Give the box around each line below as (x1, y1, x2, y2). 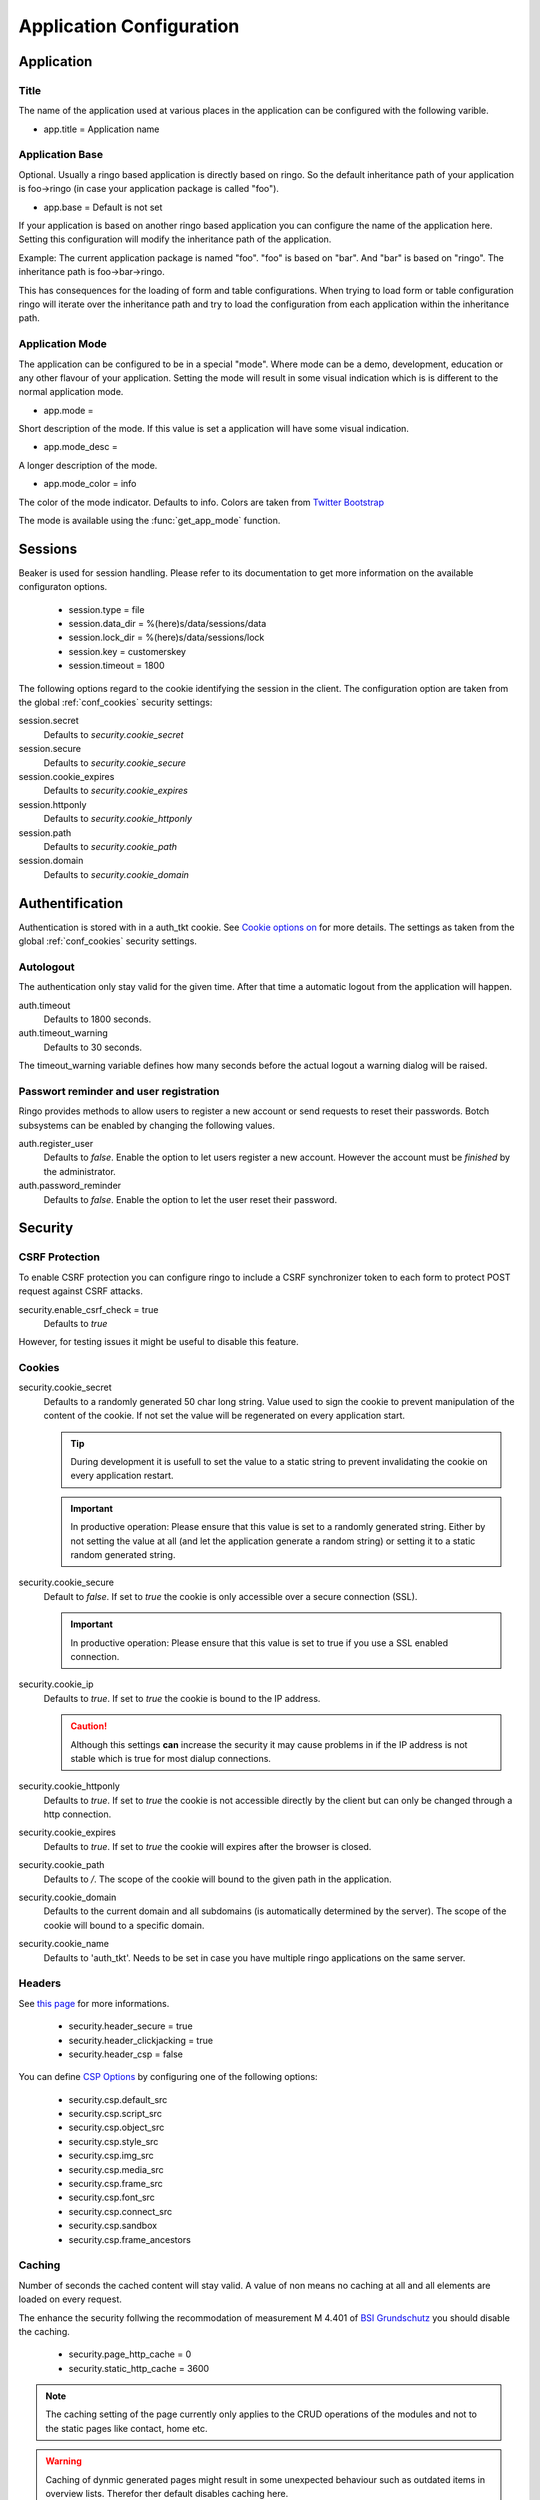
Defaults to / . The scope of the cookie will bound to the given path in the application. (43, 1873, 392, 1885)
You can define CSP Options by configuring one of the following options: (18, 2071, 319, 2083)
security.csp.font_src (68, 2191, 155, 2204)
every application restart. (70, 1470, 174, 1482)
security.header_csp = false (68, 2048, 184, 2060)
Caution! (70, 1720, 108, 1732)
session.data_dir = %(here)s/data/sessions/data (68, 618, 267, 630)
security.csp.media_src (68, 2163, 164, 2175)
